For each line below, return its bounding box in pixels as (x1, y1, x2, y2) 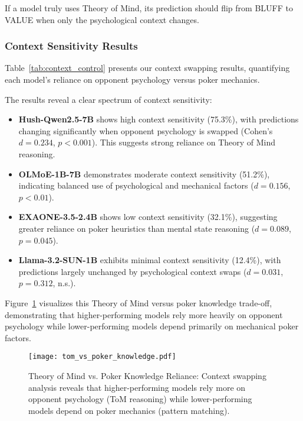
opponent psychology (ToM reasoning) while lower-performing (28, 393, 252, 405)
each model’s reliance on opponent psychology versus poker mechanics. (5, 73, 260, 85)
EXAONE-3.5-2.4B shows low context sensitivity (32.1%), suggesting (18, 210, 278, 223)
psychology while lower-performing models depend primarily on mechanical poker (5, 320, 299, 332)
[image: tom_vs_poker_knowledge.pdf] (28, 352, 176, 361)
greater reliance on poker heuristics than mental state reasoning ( (18, 222, 255, 234)
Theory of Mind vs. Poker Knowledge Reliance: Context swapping (28, 369, 266, 381)
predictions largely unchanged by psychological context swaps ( (18, 265, 247, 277)
